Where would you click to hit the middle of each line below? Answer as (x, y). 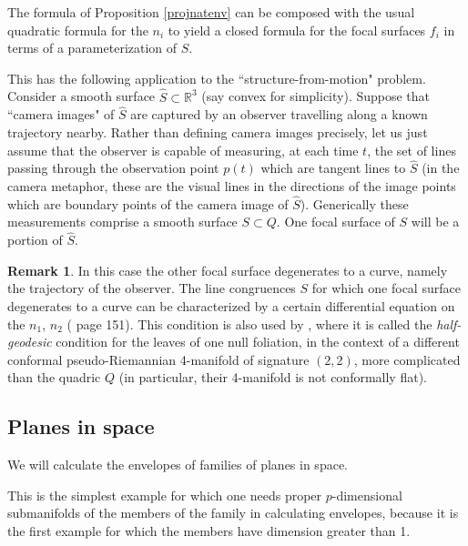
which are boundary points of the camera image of (148, 203)
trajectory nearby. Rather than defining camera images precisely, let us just (218, 132)
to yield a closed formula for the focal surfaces (297, 30)
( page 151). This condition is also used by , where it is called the (249, 324)
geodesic (30, 342)
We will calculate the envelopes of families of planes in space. (178, 465)
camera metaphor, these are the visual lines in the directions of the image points (232, 186)
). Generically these (354, 203)
